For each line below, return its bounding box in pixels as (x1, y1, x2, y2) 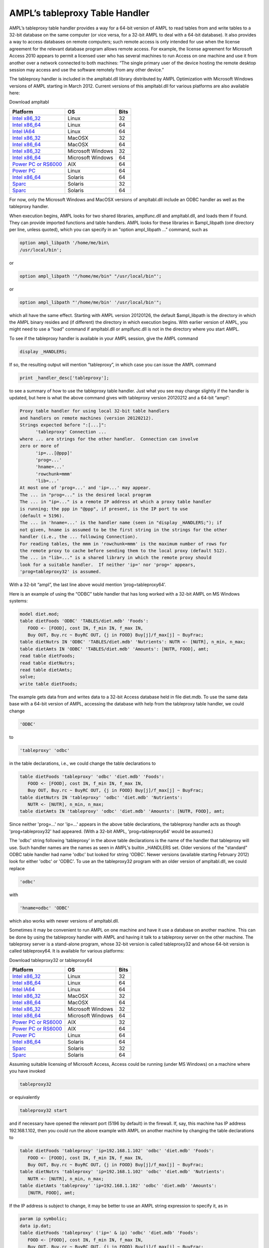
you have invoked (9, 1068, 46, 1074)
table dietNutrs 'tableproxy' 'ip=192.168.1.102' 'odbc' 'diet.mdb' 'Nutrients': (19, 1169, 225, 1175)
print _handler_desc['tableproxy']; (19, 375, 110, 380)
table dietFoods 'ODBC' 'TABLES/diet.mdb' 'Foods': (19, 618, 149, 624)
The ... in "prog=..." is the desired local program (19, 492, 151, 498)
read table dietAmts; (19, 667, 73, 673)
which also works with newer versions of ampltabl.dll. (9, 918, 120, 924)
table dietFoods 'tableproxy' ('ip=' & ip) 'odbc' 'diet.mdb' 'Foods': (19, 1230, 199, 1236)
